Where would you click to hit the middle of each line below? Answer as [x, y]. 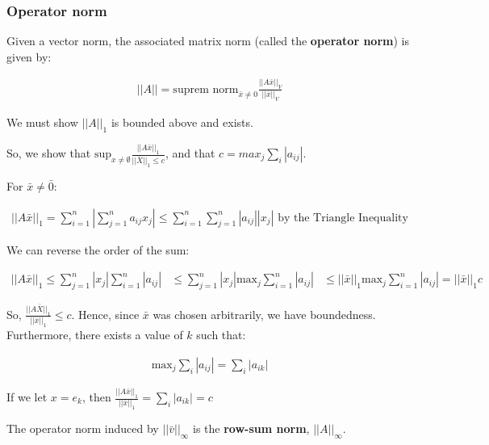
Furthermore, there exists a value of [95, 335]
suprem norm [206, 89]
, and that [190, 153]
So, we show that [49, 153]
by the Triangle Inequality [343, 218]
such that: [221, 335]
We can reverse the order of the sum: [98, 249]
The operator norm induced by [83, 428]
